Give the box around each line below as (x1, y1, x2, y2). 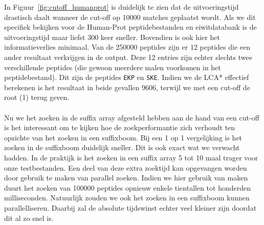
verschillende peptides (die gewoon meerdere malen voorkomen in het (4, 62, 221, 72)
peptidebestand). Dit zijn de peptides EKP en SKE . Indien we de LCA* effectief (4, 72, 249, 83)
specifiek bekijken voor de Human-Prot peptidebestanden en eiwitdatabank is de (4, 22, 257, 32)
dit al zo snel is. (4, 212, 54, 223)
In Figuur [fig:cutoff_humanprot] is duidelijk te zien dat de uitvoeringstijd (4, 2, 239, 12)
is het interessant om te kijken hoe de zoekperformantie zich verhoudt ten (4, 122, 235, 133)
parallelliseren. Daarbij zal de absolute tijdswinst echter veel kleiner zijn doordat (4, 202, 257, 213)
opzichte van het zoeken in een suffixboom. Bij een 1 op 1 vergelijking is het (4, 132, 243, 142)
